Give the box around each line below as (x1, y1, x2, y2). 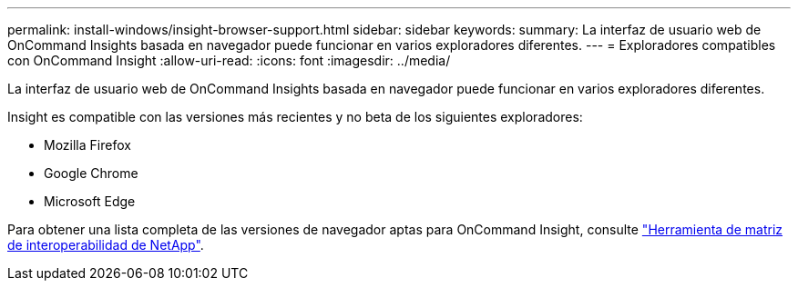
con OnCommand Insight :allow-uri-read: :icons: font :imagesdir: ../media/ (7, 53, 451, 68)
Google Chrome (44, 165, 138, 181)
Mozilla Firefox (44, 137, 131, 153)
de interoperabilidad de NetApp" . (7, 237, 204, 253)
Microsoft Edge (44, 194, 136, 209)
